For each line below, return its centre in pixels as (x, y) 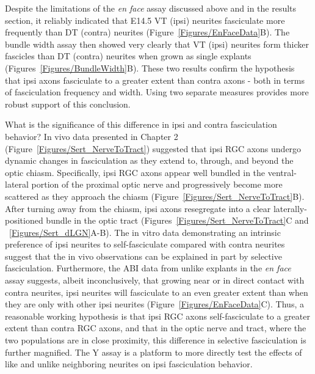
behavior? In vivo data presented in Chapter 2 (92, 136)
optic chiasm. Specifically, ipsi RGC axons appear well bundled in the (135, 172)
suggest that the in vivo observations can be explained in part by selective (143, 256)
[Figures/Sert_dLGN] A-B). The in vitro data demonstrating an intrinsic (145, 232)
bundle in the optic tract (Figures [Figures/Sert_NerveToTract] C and (177, 220)
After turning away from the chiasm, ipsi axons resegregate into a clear (138, 208)
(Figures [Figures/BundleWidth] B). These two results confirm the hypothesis (150, 68)
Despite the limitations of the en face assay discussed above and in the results (151, 8)
